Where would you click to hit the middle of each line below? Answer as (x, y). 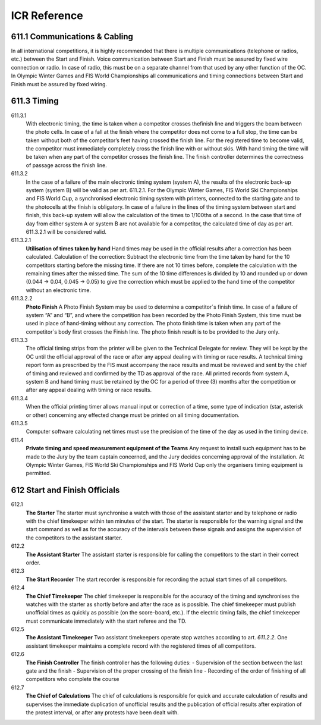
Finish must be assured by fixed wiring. (59, 84)
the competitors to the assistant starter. (74, 538)
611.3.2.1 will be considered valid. (66, 232)
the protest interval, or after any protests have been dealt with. (103, 713)
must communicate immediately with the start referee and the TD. (106, 621)
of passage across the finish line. (66, 165)
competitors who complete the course (73, 679)
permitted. (39, 473)
